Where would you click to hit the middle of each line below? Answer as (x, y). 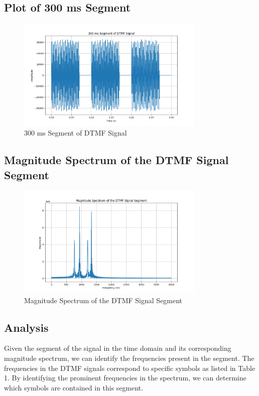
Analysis (26, 327)
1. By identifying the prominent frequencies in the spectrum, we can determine (125, 378)
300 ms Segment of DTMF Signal (76, 133)
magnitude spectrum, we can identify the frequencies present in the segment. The (129, 358)
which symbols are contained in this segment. (74, 387)
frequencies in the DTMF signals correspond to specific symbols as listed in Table (130, 368)
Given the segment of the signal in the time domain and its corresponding (118, 348)
